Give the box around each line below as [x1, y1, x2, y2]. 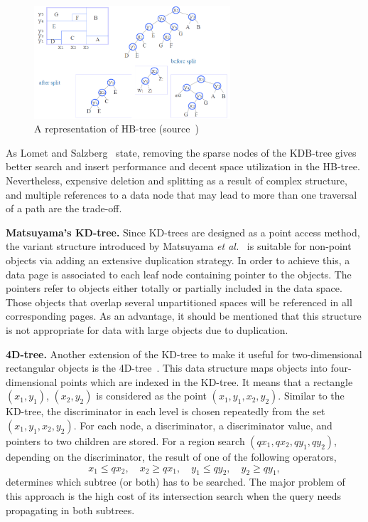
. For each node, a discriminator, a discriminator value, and [73, 417, 332, 432]
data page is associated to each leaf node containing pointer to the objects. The [6, 266, 352, 281]
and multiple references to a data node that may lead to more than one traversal [6, 187, 357, 202]
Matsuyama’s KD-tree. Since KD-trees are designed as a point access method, [6, 224, 360, 239]
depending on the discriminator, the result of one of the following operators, [6, 449, 337, 464]
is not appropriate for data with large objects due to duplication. [6, 323, 288, 338]
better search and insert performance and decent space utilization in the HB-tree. [6, 159, 360, 174]
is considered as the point [96, 388, 207, 403]
